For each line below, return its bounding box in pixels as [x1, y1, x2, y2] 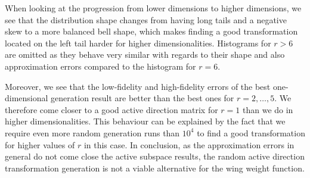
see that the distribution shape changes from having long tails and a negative [5, 13, 287, 26]
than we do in [242, 103, 293, 115]
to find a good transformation [197, 126, 305, 139]
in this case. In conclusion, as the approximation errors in [83, 138, 294, 151]
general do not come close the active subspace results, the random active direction [5, 150, 305, 163]
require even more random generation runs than [5, 126, 180, 139]
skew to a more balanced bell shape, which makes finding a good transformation [5, 25, 298, 38]
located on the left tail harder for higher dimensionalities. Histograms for [5, 36, 271, 49]
